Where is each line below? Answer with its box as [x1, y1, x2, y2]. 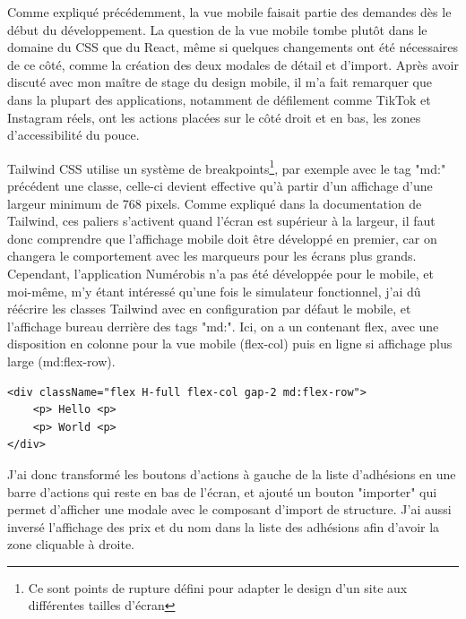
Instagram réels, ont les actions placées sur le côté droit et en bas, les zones [7, 107, 421, 126]
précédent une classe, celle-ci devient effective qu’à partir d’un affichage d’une [7, 176, 433, 194]
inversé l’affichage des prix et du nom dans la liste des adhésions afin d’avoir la [7, 517, 440, 536]
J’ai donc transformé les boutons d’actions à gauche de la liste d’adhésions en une [7, 464, 456, 483]
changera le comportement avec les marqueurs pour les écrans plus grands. [7, 246, 417, 265]
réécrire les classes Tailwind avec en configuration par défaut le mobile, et [7, 299, 411, 318]
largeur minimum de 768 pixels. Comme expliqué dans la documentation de [7, 193, 422, 212]
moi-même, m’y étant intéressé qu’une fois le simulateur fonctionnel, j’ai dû [7, 281, 421, 300]
